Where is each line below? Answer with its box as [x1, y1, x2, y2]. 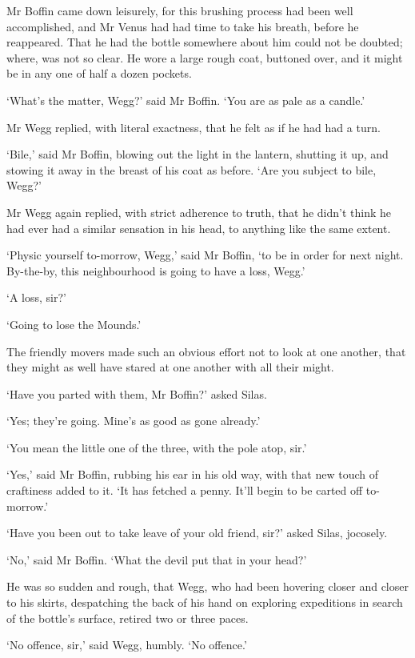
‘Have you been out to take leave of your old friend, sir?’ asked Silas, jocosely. [6, 524, 388, 541]
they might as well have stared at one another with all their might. [6, 359, 334, 375]
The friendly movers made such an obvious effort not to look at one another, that [6, 343, 406, 359]
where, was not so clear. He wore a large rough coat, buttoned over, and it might [6, 49, 403, 66]
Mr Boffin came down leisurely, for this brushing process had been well [6, 2, 353, 18]
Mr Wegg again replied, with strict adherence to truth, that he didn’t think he [6, 203, 391, 220]
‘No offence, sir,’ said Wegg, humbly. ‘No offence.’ [6, 636, 247, 653]
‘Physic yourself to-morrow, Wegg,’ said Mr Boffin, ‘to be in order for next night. [6, 247, 404, 263]
